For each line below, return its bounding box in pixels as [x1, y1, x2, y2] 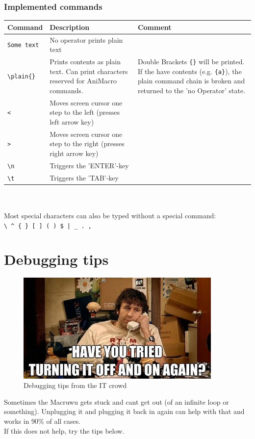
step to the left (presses [50, 107, 120, 117]
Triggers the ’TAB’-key [50, 172, 119, 182]
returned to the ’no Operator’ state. [137, 85, 246, 95]
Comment [137, 22, 172, 32]
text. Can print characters [50, 66, 128, 76]
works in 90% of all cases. [4, 415, 81, 426]
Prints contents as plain [50, 56, 121, 67]
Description [50, 22, 90, 32]
